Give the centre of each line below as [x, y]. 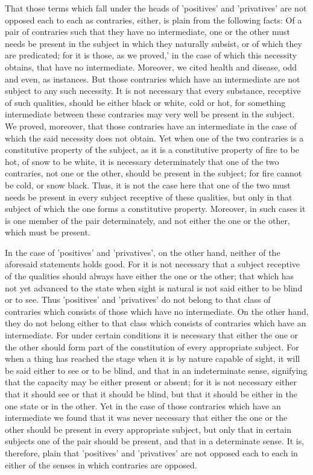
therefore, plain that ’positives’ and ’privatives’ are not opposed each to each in [151, 452]
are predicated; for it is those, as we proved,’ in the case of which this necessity [151, 55]
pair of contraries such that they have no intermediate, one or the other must [147, 32]
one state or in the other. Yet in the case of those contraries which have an [143, 405]
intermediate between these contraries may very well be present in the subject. [150, 114]
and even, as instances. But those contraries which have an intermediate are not [153, 79]
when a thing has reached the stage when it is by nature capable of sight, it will [153, 359]
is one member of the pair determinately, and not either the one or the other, [147, 220]
